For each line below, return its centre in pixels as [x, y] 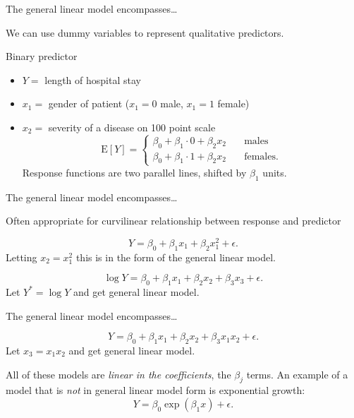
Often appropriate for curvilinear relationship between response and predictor [173, 221]
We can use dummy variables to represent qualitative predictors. [145, 32]
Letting [22, 257]
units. [275, 172]
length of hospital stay [93, 79]
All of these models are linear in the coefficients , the [118, 374]
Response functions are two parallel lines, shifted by [134, 172]
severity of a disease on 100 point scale [132, 127]
